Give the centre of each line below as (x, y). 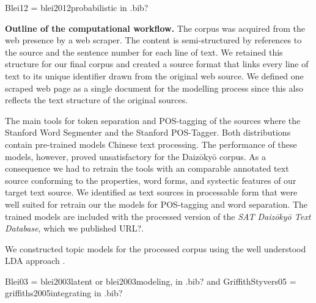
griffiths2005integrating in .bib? (64, 293)
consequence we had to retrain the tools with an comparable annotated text (147, 168)
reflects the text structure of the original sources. (97, 100)
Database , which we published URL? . (74, 228)
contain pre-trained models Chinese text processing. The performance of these (151, 144)
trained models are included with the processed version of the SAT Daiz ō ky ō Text (158, 216)
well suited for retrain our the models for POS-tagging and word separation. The (156, 204)
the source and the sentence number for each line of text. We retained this (144, 52)
